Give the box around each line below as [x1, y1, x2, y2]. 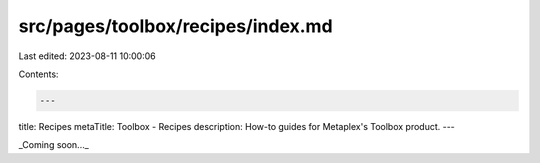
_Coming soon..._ [18, 139, 89, 151]
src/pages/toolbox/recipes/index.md [18, 15, 334, 37]
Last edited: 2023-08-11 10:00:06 [18, 50, 156, 62]
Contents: [18, 68, 59, 80]
